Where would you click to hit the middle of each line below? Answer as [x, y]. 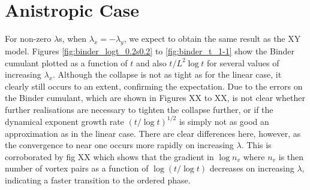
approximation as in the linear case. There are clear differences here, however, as [153, 133]
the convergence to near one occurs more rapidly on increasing [119, 145]
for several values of [243, 62]
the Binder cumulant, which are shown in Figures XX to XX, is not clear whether [155, 98]
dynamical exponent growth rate [64, 121]
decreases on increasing [252, 168]
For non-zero [28, 39]
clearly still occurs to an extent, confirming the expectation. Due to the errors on [154, 86]
